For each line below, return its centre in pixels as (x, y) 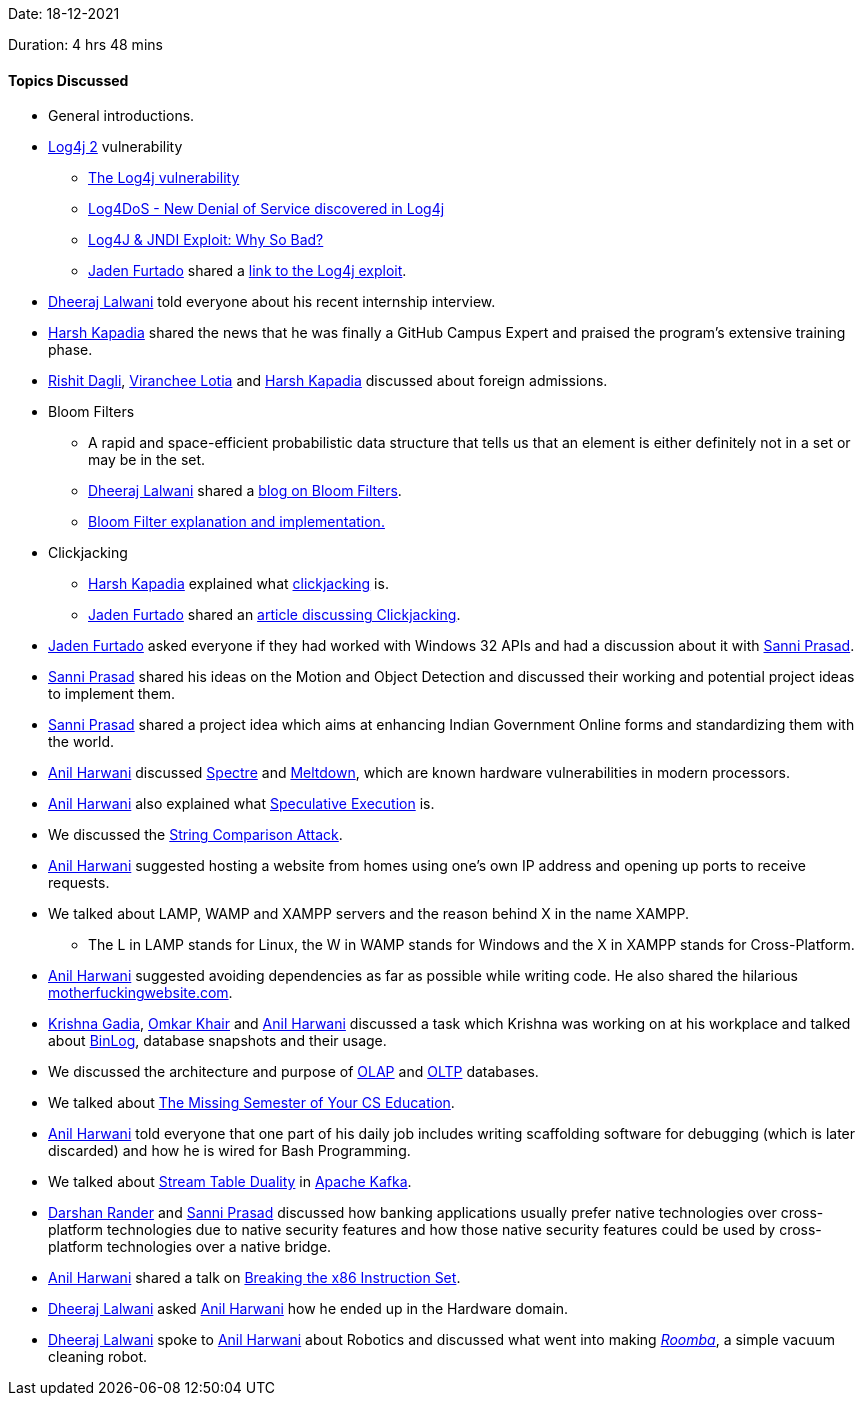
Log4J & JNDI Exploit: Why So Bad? (206, 240)
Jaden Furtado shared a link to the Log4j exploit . (247, 271)
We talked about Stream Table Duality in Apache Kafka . (230, 1182)
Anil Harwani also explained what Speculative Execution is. (241, 804)
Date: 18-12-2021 (64, 13)
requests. (79, 883)
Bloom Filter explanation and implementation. (236, 522)
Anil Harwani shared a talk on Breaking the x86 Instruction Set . (254, 1278)
